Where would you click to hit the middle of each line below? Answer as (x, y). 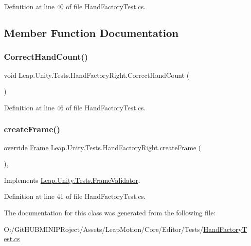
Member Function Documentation (91, 32)
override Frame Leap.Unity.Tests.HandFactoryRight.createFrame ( (103, 147)
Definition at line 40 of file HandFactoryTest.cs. (75, 6)
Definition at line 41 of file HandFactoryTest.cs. (75, 196)
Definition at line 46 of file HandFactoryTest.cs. (75, 107)
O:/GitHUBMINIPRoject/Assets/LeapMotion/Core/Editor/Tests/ (104, 229)
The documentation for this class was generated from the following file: (110, 212)
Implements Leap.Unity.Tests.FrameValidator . (72, 180)
